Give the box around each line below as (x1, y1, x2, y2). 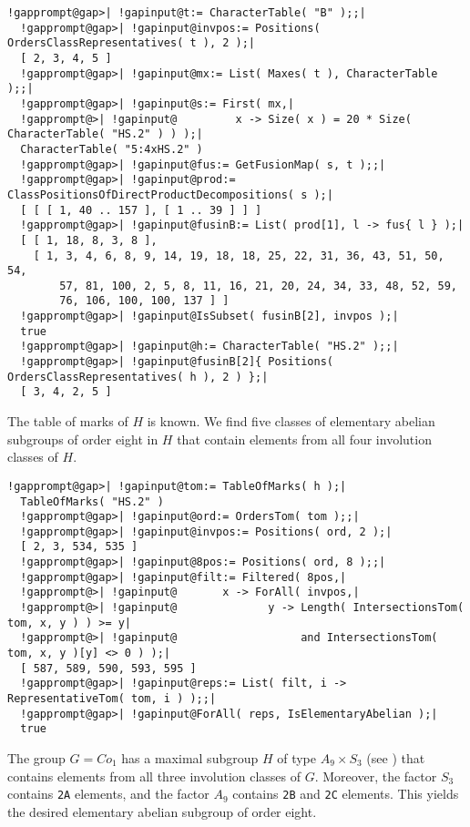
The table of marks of (7, 412, 128, 431)
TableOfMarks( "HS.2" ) (20, 495, 164, 508)
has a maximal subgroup (121, 749, 259, 767)
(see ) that (366, 749, 425, 767)
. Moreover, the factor (314, 766, 437, 785)
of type (277, 749, 317, 767)
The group (7, 749, 66, 767)
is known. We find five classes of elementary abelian (147, 412, 435, 431)
